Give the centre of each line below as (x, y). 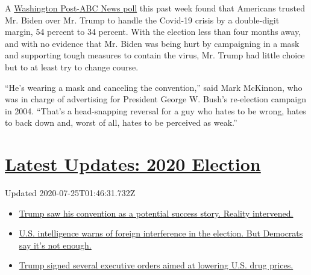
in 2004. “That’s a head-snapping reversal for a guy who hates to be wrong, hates (155, 110)
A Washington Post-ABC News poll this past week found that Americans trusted (155, 8)
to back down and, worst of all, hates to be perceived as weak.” (121, 122)
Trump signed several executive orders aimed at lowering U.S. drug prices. (156, 265)
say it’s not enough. (55, 245)
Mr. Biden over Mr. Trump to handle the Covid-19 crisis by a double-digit (142, 20)
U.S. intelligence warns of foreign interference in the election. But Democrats (161, 233)
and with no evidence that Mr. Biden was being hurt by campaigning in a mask (152, 43)
